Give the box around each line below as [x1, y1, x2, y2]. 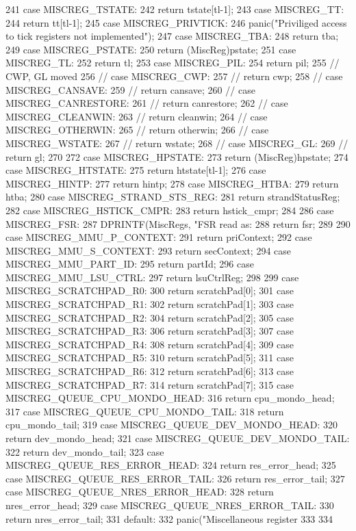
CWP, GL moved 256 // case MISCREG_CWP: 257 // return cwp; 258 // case [5, 68, 343, 83]
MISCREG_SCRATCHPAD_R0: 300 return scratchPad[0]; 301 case [5, 283, 294, 298]
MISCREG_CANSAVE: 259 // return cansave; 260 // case [5, 82, 255, 96]
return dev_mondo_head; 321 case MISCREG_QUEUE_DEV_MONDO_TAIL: [5, 431, 350, 445]
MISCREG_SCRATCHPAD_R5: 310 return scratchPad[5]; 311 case [5, 350, 294, 365]
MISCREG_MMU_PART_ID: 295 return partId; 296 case [5, 257, 254, 271]
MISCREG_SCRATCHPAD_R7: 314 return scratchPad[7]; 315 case [5, 377, 294, 391]
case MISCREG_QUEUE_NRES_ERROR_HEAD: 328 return [5, 484, 274, 499]
